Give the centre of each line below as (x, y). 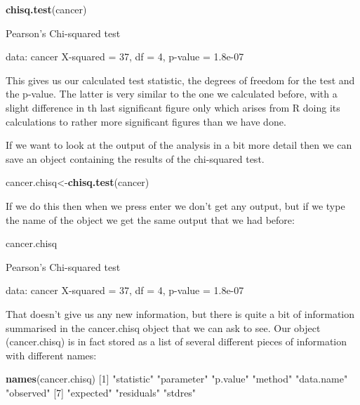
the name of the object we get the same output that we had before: (150, 219)
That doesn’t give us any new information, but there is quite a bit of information (180, 313)
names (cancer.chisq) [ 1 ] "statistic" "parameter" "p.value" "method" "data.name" (177, 379)
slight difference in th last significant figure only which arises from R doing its (173, 107)
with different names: (51, 355)
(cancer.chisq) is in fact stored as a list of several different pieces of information (176, 341)
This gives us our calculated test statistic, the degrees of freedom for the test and (180, 80)
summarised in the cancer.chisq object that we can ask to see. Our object (163, 327)
